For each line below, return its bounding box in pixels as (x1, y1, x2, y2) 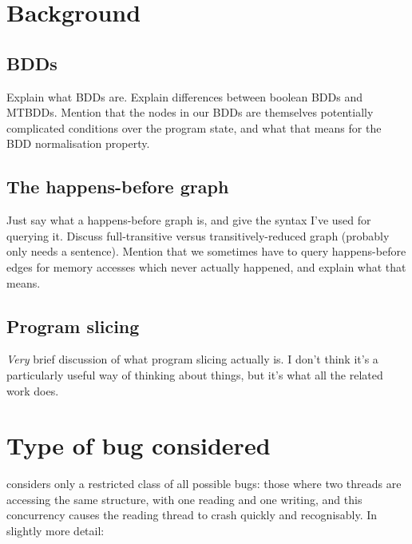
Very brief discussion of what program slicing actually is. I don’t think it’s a (6, 351, 378, 367)
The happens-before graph (6, 174, 229, 199)
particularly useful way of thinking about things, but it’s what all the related (6, 366, 383, 383)
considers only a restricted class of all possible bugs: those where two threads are (6, 475, 402, 492)
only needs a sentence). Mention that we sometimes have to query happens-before (6, 243, 406, 260)
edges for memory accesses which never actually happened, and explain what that (6, 258, 406, 275)
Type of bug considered (6, 429, 271, 462)
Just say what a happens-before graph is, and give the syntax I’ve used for (6, 212, 371, 228)
